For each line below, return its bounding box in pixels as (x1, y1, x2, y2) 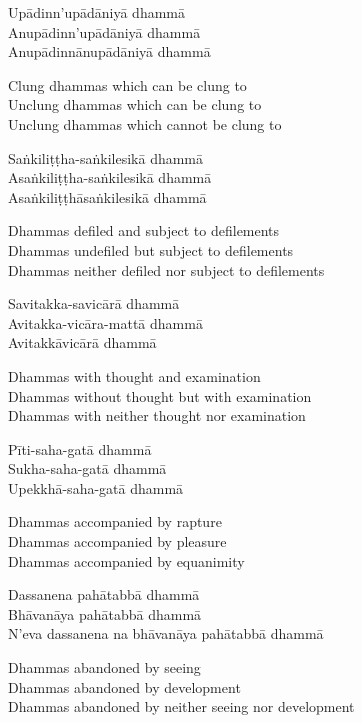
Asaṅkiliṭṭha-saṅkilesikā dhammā (8, 167, 212, 188)
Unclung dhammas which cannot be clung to (8, 113, 282, 134)
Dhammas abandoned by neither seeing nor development (8, 696, 355, 717)
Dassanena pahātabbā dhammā (8, 584, 200, 605)
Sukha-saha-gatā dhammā (8, 458, 167, 479)
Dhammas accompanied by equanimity (8, 550, 245, 571)
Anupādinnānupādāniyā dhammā (8, 41, 211, 62)
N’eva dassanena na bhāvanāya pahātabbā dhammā (8, 623, 324, 644)
